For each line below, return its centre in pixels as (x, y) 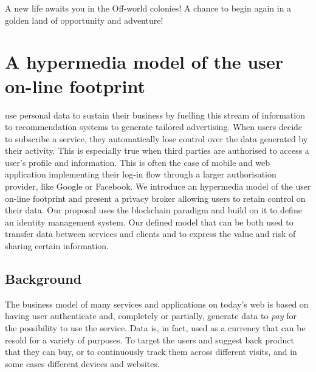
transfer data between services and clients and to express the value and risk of (150, 234)
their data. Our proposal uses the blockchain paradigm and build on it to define (153, 210)
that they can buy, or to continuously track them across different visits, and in (151, 352)
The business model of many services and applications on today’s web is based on (157, 304)
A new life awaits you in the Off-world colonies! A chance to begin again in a (148, 8)
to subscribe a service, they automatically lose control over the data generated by (156, 138)
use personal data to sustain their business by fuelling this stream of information (155, 115)
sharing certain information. (57, 246)
